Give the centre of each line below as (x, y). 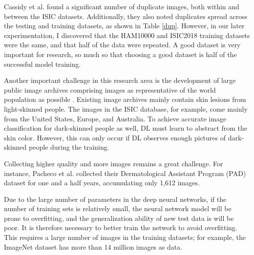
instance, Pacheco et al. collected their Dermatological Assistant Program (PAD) (125, 173)
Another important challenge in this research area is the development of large (120, 80)
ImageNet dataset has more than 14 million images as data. (93, 246)
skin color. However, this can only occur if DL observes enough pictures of (115, 137)
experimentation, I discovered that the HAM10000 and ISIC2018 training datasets (127, 35)
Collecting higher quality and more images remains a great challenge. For (114, 163)
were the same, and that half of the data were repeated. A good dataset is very (122, 45)
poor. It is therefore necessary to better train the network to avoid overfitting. (121, 227)
